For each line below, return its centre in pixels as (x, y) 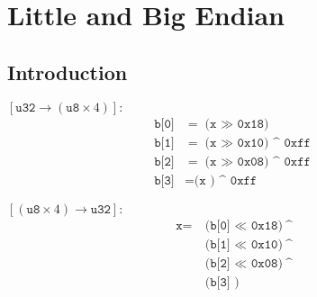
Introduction (68, 72)
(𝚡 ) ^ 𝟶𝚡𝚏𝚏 (226, 180)
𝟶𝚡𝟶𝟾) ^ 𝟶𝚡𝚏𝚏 (274, 162)
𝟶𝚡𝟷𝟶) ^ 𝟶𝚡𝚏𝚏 (274, 143)
